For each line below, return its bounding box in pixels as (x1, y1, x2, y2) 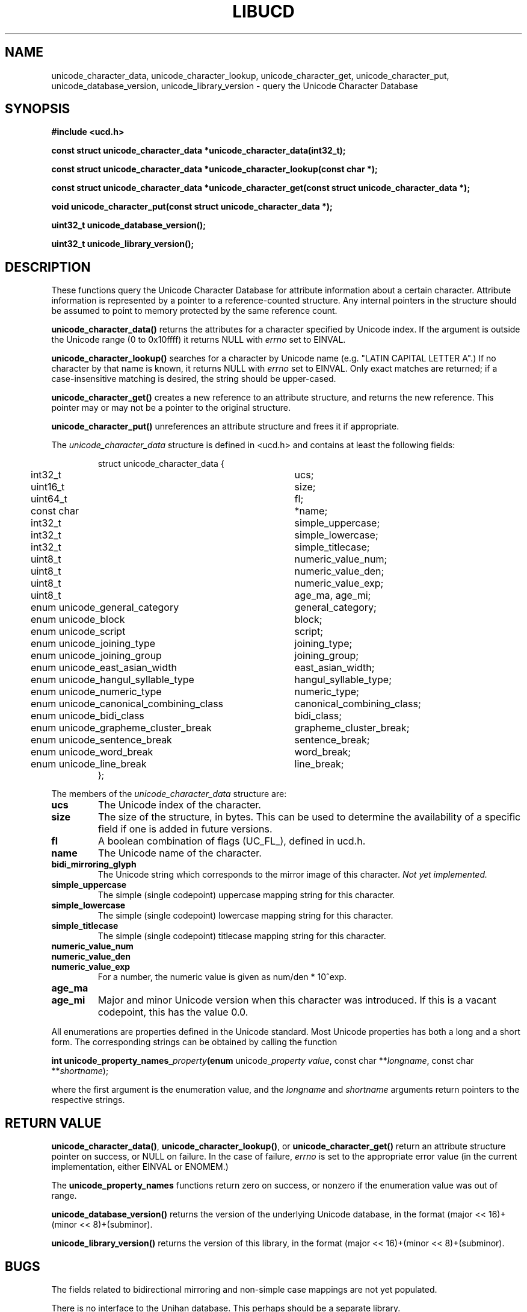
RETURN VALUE (5, 1115, 102, 1131)
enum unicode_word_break (31, 746, 153, 758)
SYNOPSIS (5, 101, 70, 117)
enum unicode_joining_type (31, 637, 156, 650)
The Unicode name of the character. (98, 847, 262, 860)
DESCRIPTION (5, 259, 91, 275)
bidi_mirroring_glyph (51, 859, 137, 870)
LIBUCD (232, 1, 295, 22)
